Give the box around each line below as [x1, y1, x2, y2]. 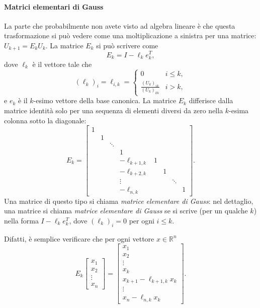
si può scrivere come [96, 40, 158, 50]
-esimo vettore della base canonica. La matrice [33, 95, 177, 106]
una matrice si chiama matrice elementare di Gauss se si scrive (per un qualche [4, 205, 248, 216]
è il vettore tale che [32, 58, 92, 69]
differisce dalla [189, 95, 233, 106]
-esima [229, 105, 249, 115]
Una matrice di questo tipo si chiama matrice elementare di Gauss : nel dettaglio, [4, 195, 253, 206]
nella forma [4, 215, 39, 225]
